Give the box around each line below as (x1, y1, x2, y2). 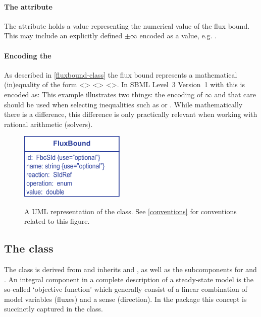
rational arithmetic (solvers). (4, 118, 93, 129)
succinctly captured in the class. (4, 303, 103, 314)
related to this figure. (24, 216, 90, 226)
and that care (214, 89, 256, 99)
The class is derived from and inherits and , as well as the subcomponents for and (4, 264, 257, 275)
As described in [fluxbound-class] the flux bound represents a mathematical (4, 69, 237, 80)
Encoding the (4, 50, 51, 60)
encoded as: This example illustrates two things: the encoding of (4, 89, 203, 99)
